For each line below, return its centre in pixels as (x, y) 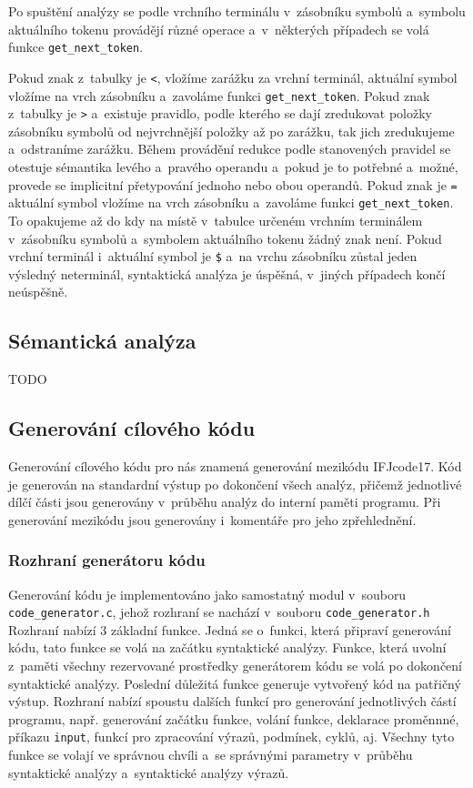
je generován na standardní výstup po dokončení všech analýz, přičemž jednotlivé (235, 484)
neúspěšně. (38, 292)
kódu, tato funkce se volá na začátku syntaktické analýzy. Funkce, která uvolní (227, 647)
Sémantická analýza (102, 341)
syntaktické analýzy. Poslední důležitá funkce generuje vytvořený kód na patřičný (235, 683)
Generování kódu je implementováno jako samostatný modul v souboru (207, 594)
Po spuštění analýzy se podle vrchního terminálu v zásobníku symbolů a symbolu (237, 11)
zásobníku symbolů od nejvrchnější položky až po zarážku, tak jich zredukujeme (231, 131)
